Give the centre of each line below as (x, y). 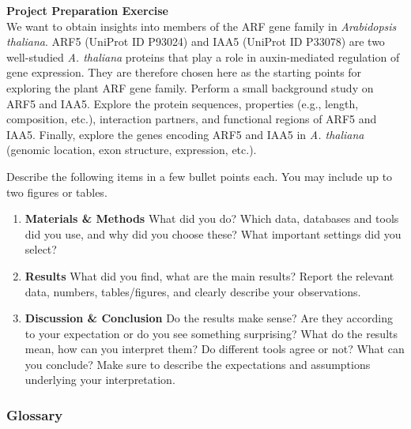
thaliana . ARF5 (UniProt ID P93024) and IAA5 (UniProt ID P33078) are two (196, 41)
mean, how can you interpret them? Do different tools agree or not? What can (215, 349)
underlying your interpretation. (100, 380)
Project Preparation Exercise (87, 10)
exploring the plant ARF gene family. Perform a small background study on (190, 87)
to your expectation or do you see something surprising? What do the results (211, 333)
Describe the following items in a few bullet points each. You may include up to (200, 176)
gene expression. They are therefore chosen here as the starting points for (184, 72)
